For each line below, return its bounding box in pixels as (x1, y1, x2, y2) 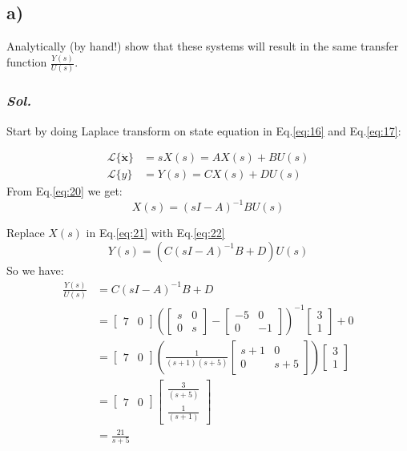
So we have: (6, 261, 64, 278)
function (6, 54, 47, 70)
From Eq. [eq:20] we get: (6, 183, 123, 199)
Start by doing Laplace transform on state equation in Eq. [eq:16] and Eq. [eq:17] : (6, 122, 401, 139)
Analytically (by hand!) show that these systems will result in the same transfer (6, 38, 399, 54)
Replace (6, 224, 45, 241)
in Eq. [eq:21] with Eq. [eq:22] (86, 224, 225, 241)
